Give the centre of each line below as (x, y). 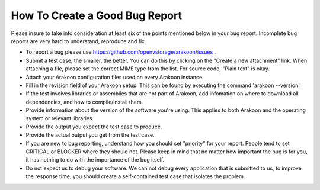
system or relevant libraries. (60, 118)
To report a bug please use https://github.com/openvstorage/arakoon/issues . (121, 52)
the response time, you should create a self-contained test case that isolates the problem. (135, 176)
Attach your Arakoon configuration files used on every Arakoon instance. (115, 77)
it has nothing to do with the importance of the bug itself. (95, 160)
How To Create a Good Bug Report (96, 15)
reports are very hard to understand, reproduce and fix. (79, 41)
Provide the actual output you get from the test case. (90, 135)
